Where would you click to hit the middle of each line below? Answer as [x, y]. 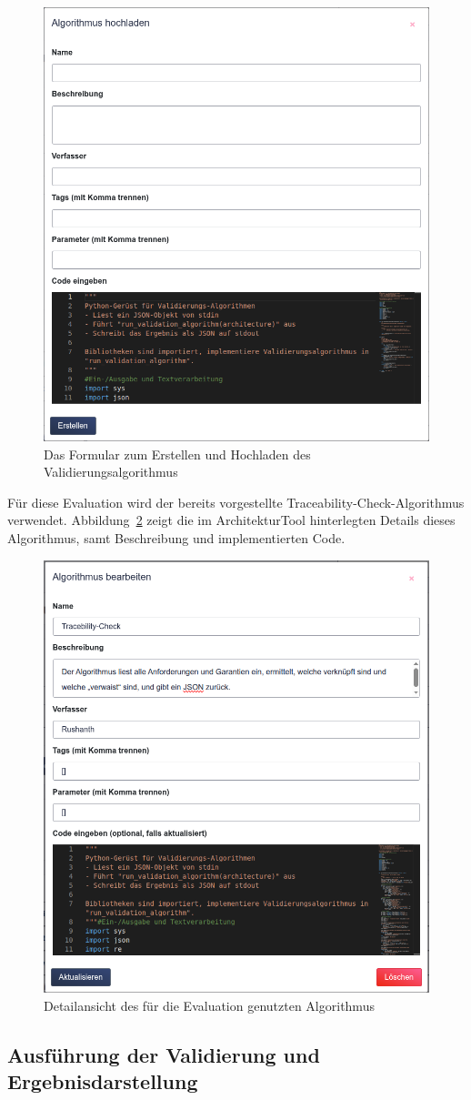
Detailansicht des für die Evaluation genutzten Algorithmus [209, 1005]
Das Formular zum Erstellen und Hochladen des [177, 454]
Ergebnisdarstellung [103, 1081]
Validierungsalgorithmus [111, 472]
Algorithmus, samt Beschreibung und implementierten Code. [176, 537]
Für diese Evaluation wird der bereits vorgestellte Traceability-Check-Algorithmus [236, 502]
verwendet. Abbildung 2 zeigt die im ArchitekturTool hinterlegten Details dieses [231, 520]
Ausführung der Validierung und [164, 1054]
